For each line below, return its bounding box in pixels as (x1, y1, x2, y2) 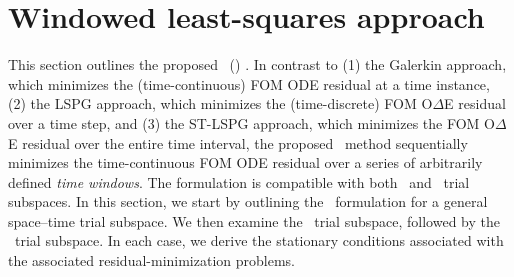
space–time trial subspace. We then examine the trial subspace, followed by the (8, 210, 500, 231)
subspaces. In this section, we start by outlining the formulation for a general (8, 191, 488, 212)
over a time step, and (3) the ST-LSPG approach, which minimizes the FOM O (8, 112, 496, 133)
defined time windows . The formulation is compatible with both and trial (8, 171, 470, 192)
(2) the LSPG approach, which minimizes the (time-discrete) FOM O (8, 93, 433, 114)
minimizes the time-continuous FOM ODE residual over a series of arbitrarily (8, 152, 483, 173)
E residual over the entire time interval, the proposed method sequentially (8, 132, 468, 153)
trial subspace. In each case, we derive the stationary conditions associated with (14, 230, 504, 251)
